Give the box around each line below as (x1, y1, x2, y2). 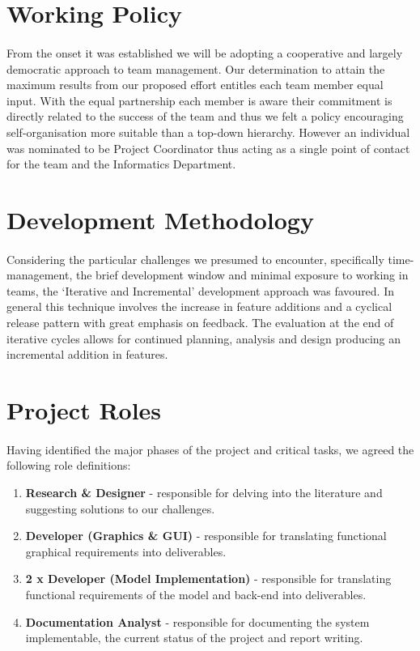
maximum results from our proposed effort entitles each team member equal (6, 76, 384, 93)
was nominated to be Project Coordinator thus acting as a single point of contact (6, 139, 410, 156)
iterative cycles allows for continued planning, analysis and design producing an (6, 330, 401, 347)
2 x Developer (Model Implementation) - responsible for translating (25, 570, 392, 587)
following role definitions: (6, 457, 131, 474)
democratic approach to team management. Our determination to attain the (6, 60, 385, 77)
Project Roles (6, 394, 162, 427)
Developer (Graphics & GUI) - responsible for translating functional (25, 527, 387, 544)
